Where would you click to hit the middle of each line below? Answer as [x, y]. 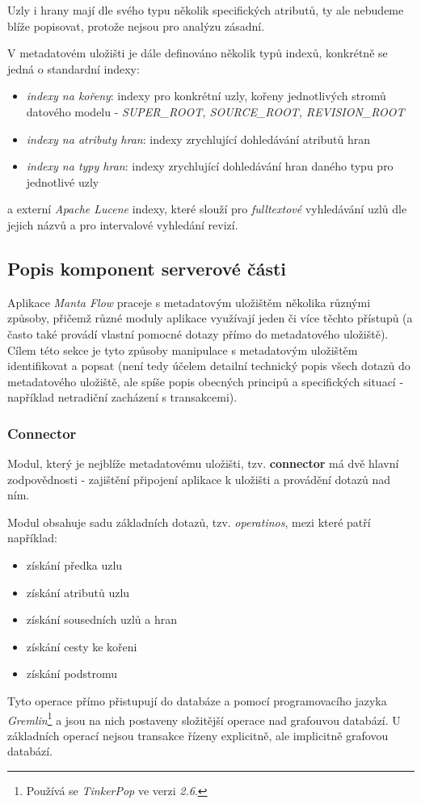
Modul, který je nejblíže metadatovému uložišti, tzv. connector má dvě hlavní [203, 463]
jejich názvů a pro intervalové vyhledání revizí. [123, 224]
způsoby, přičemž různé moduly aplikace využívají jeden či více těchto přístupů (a [210, 318]
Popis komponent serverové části [147, 268]
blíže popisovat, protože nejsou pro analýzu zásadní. [136, 25]
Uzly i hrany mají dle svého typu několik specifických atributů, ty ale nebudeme [206, 10]
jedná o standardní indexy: [74, 68]
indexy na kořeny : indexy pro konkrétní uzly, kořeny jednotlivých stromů [206, 96]
